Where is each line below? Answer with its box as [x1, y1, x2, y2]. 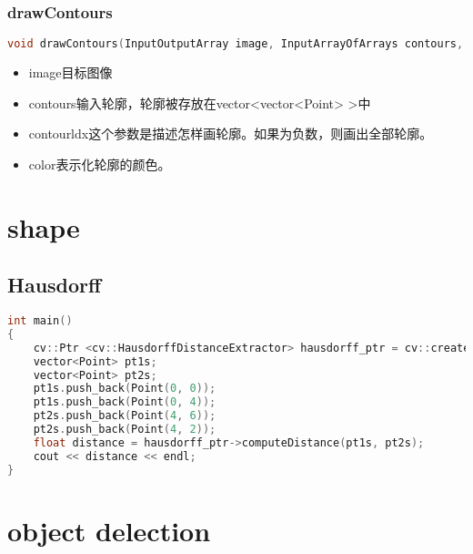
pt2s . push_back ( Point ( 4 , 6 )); [33, 409, 216, 423]
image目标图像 [28, 63, 113, 82]
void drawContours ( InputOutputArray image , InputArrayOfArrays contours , [7, 37, 464, 51]
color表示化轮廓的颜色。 [28, 154, 171, 173]
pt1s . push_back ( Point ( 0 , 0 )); [33, 382, 216, 395]
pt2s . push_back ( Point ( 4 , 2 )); [33, 423, 216, 436]
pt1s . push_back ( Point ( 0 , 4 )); [33, 395, 216, 409]
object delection [7, 511, 211, 549]
